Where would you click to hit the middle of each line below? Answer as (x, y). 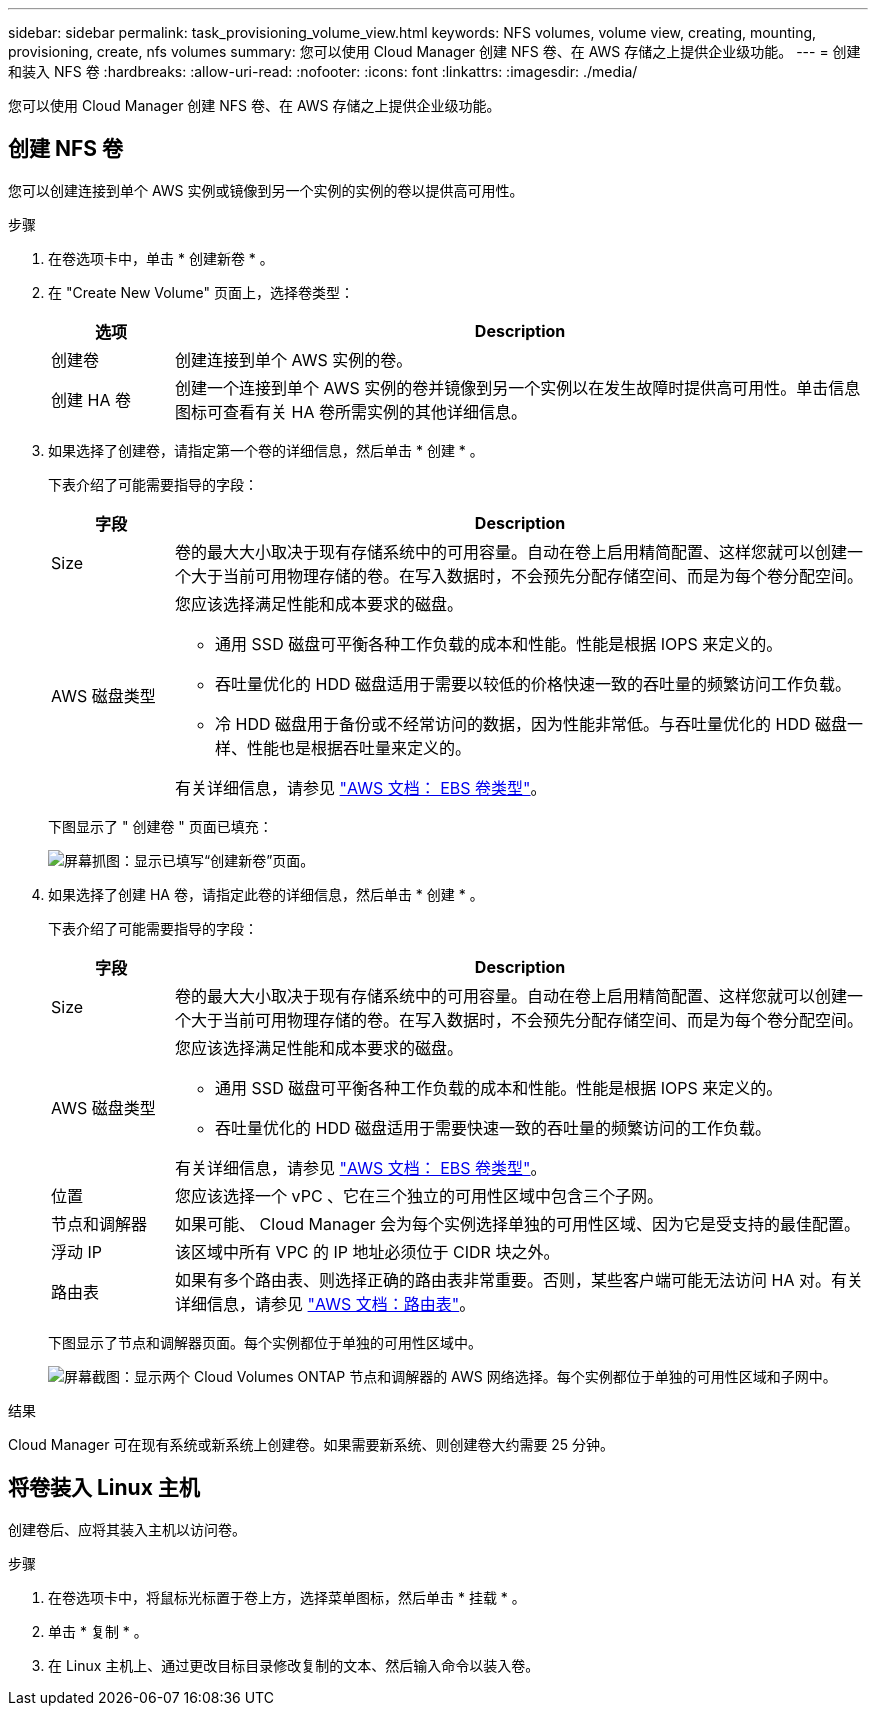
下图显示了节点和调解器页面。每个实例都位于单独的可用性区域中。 (265, 1342)
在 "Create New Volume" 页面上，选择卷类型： (201, 292)
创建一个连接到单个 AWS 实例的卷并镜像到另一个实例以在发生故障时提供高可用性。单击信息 (518, 387)
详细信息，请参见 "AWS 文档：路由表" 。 (325, 1303)
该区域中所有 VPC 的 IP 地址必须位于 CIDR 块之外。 (367, 1251)
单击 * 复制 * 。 (98, 1631)
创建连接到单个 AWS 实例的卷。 (294, 359)
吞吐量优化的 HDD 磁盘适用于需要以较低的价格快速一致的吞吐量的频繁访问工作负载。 (533, 683)
